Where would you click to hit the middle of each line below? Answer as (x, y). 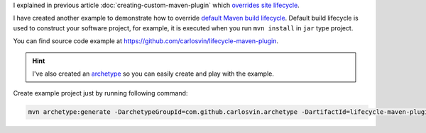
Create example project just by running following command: (100, 93)
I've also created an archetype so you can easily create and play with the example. (153, 74)
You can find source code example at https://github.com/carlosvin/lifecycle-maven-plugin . (146, 41)
